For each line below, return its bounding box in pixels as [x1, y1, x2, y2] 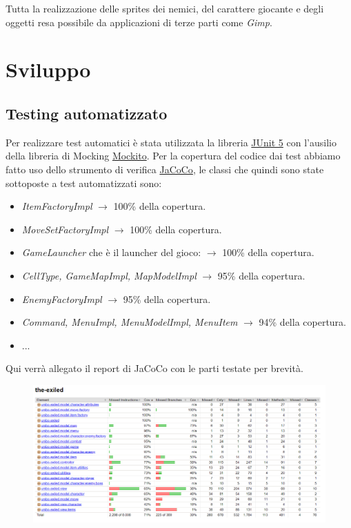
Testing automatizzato [6, 102, 168, 124]
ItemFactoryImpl [21, 199, 92, 213]
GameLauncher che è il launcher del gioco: [21, 245, 201, 260]
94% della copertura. [259, 315, 346, 329]
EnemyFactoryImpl [21, 291, 102, 306]
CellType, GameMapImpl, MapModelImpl [21, 268, 197, 282]
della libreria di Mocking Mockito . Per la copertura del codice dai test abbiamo [6, 148, 341, 163]
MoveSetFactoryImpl [21, 222, 109, 236]
